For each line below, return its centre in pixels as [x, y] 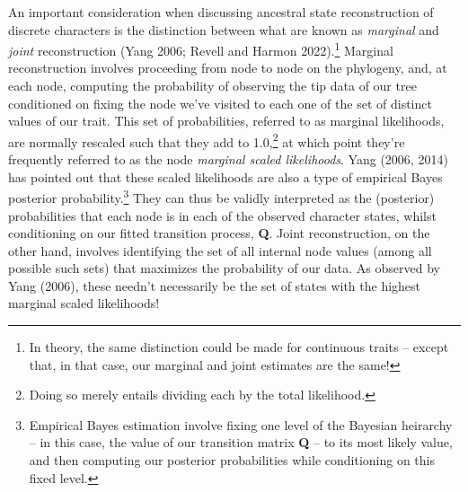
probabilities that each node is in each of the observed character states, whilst [222, 215]
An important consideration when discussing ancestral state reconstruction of [221, 12]
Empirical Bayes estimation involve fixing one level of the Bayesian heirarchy [241, 424]
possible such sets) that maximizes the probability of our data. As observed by [224, 268]
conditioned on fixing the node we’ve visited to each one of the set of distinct [220, 103]
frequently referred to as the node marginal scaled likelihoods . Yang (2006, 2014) [228, 159]
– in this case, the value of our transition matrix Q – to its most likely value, [241, 442]
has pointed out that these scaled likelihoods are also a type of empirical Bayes [225, 176]
